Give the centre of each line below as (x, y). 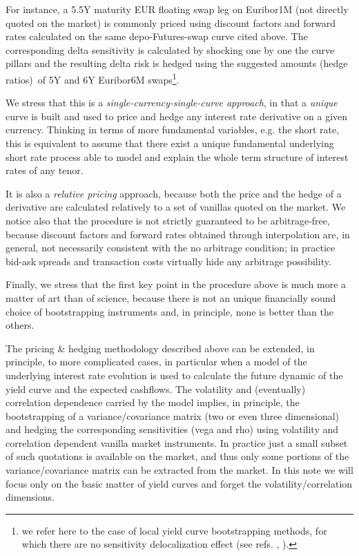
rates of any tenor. (45, 170)
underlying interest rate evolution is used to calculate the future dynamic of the (174, 375)
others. (20, 325)
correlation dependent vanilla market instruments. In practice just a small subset (177, 442)
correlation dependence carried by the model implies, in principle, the (153, 402)
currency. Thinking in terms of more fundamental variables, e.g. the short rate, (173, 130)
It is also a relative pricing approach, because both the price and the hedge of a (174, 193)
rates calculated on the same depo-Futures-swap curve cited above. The (157, 36)
